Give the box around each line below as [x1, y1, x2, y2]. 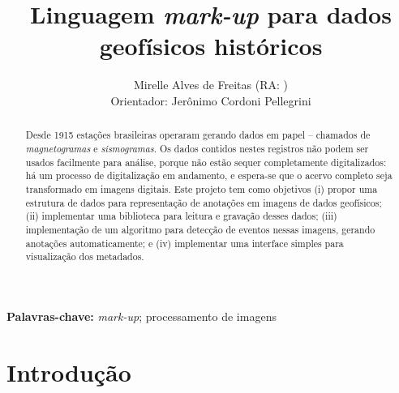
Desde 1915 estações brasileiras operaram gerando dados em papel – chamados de [25, 128, 371, 142]
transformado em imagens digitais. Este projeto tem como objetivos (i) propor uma [25, 182, 378, 195]
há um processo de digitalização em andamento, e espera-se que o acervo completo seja [25, 169, 393, 182]
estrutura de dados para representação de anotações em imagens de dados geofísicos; [25, 195, 382, 209]
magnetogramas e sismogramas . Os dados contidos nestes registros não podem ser [25, 141, 369, 155]
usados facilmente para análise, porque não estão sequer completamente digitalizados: [25, 155, 387, 169]
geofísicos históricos [99, 29, 323, 62]
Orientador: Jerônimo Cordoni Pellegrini [110, 92, 311, 109]
